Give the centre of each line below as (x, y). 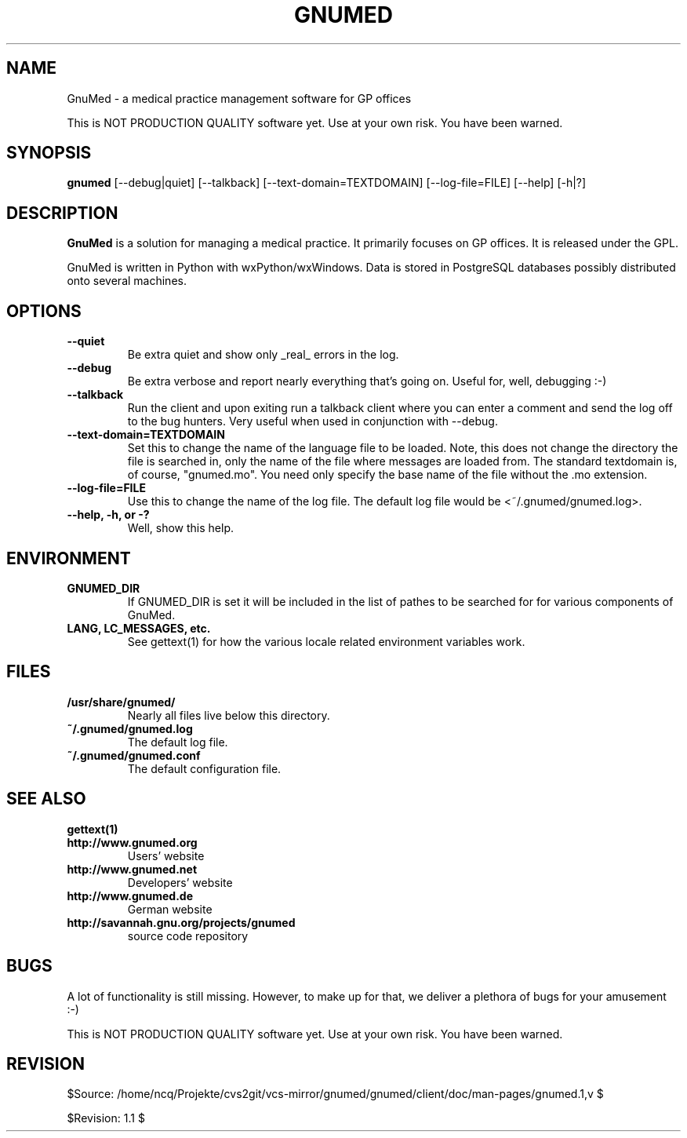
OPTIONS (44, 311)
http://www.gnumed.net (132, 869)
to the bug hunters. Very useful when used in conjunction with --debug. (313, 421)
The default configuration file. (204, 768)
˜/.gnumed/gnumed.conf (134, 755)
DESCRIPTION (62, 213)
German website (170, 909)
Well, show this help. (181, 528)
